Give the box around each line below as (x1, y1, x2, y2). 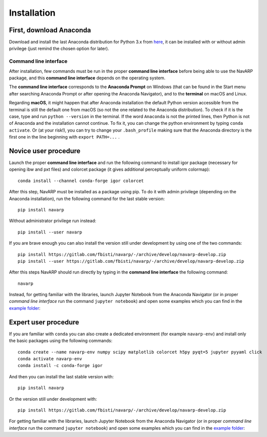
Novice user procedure (9, 147, 81, 155)
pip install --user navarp (18, 229, 82, 235)
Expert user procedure (9, 318, 80, 326)
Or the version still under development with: (9, 396, 97, 402)
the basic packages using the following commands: (9, 338, 113, 344)
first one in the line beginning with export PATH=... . (9, 134, 120, 140)
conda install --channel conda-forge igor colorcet (18, 178, 144, 184)
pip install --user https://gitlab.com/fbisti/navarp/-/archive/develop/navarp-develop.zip (18, 258, 244, 264)
